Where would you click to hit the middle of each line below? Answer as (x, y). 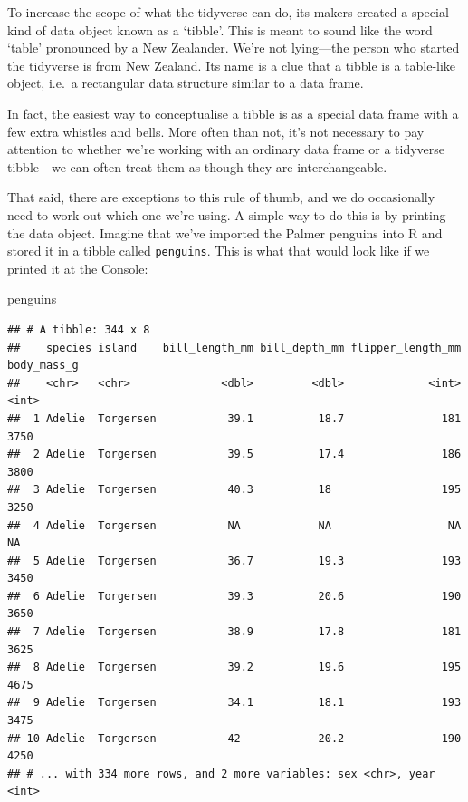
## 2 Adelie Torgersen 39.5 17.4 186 (234, 454)
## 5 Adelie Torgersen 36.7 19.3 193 (234, 560)
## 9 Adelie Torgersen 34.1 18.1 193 (234, 703)
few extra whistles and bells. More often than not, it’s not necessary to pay (216, 131)
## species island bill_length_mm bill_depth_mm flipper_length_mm (234, 348)
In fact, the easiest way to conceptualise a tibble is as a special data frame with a (233, 113)
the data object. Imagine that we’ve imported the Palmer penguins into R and (225, 232)
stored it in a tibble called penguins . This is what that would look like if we (219, 251)
